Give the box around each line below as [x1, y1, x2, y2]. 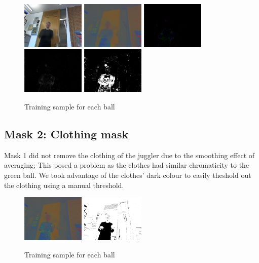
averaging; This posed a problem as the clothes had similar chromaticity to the [4, 160, 249, 170]
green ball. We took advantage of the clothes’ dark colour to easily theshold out [4, 169, 251, 180]
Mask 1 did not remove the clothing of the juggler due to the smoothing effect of [4, 149, 255, 160]
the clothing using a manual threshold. [4, 179, 124, 190]
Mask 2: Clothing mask [4, 126, 129, 141]
